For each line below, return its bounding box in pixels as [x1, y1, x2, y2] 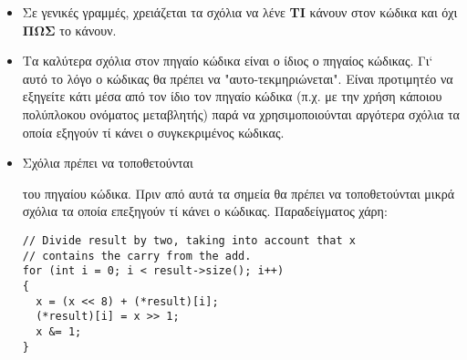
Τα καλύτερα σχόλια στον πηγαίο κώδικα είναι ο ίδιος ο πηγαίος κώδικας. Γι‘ [22, 51, 433, 70]
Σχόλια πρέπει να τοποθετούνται [22, 153, 193, 172]
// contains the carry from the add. [22, 249, 252, 262]
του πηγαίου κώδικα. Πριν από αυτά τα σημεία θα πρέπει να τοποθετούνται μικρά [22, 183, 455, 202]
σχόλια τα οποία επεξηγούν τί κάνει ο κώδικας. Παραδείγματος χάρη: [22, 201, 388, 221]
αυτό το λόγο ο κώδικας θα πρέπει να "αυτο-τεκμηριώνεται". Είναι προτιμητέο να [22, 68, 453, 87]
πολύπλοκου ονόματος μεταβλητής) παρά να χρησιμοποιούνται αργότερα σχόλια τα [22, 104, 460, 123]
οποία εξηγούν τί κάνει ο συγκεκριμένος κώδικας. [22, 122, 285, 141]
